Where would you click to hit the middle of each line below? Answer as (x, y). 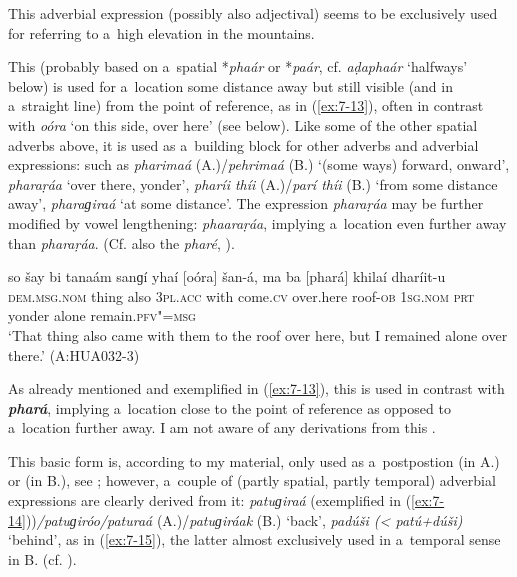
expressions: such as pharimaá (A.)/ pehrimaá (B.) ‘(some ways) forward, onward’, (259, 164)
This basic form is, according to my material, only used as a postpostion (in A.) (254, 460)
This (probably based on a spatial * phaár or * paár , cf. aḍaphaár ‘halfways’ (238, 66)
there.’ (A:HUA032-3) (74, 354)
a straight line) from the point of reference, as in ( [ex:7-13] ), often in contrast (246, 105)
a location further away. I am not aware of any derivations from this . (222, 427)
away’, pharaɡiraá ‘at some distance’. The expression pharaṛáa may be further (246, 203)
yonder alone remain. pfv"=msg (102, 315)
